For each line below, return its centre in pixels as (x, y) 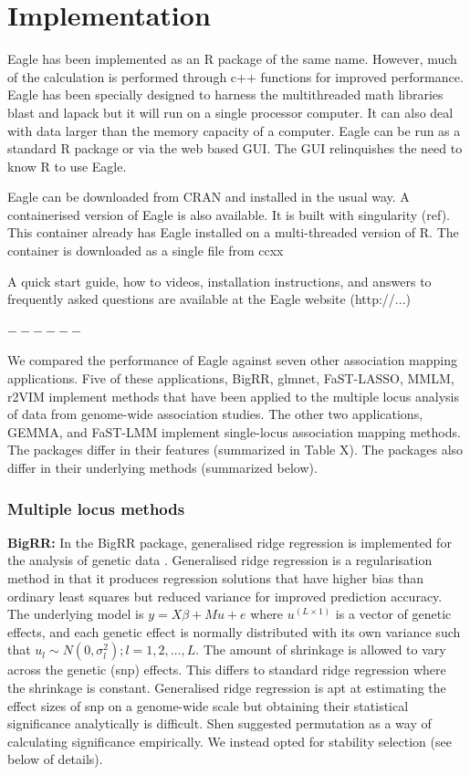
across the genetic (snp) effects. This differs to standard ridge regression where (227, 670)
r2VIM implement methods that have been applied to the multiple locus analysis (234, 396)
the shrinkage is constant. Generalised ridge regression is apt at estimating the (227, 687)
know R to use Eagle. (67, 166)
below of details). (55, 759)
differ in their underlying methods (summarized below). (162, 467)
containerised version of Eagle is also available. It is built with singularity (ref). (229, 214)
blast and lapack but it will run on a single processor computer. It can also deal (230, 112)
